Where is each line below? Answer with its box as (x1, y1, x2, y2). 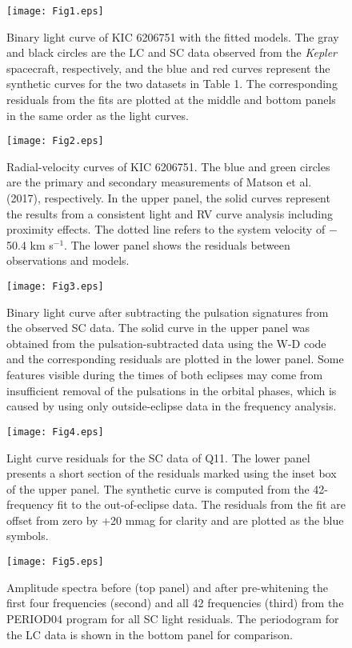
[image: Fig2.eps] (6, 135, 104, 147)
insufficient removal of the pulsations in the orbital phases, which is (6, 382, 337, 398)
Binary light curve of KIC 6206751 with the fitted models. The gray (6, 28, 339, 45)
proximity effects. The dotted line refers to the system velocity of (6, 221, 326, 238)
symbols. (6, 527, 49, 544)
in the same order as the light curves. (6, 106, 189, 123)
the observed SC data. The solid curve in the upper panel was (6, 319, 310, 336)
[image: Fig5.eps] (6, 556, 104, 568)
